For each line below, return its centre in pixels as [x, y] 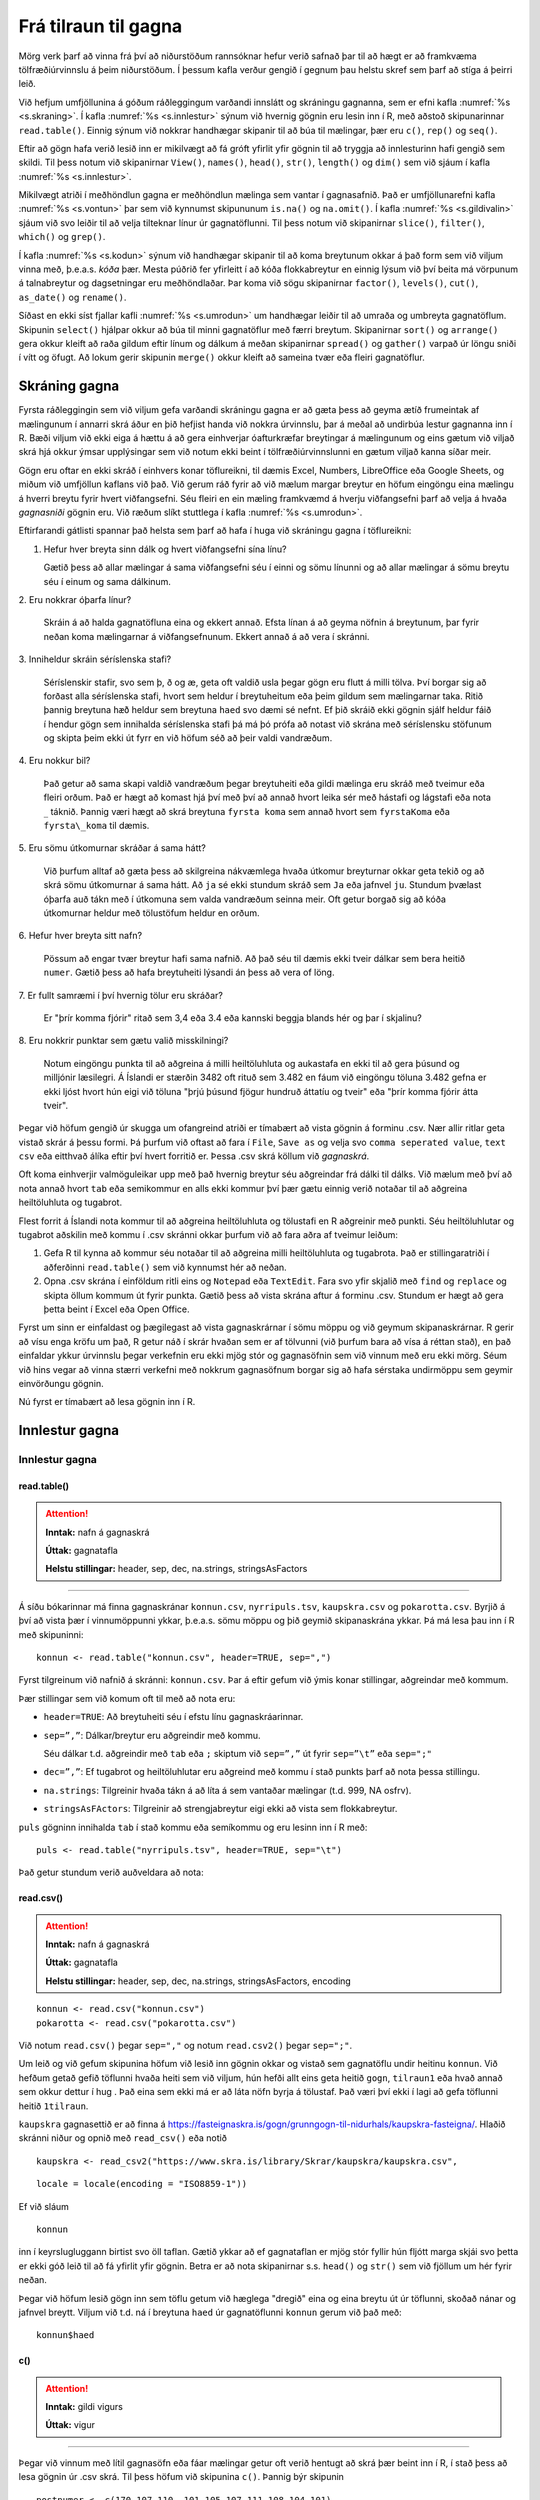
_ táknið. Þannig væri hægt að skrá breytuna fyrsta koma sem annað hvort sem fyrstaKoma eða [246, 811]
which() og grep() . [62, 237]
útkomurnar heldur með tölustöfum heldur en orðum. [151, 912]
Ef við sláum [44, 2206]
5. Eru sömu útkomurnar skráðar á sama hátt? [112, 848]
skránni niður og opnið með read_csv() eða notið [122, 2138]
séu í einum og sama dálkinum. [107, 581]
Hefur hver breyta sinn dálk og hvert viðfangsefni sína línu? [165, 549]
